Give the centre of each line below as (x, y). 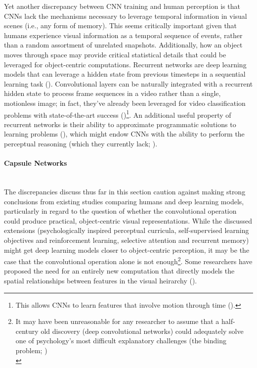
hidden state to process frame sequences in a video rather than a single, (112, 93)
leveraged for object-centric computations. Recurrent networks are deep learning (125, 64)
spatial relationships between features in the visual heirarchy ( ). (101, 280)
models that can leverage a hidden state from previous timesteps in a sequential (125, 74)
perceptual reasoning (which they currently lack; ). (81, 143)
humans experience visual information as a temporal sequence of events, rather (123, 35)
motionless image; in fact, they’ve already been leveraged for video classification (125, 103)
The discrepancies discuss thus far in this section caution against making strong (125, 191)
